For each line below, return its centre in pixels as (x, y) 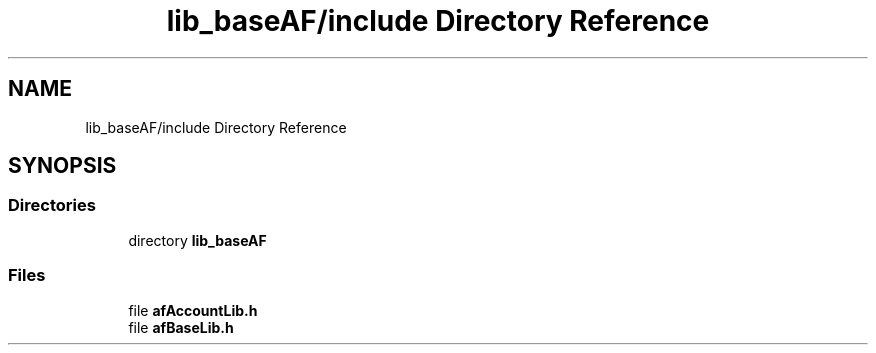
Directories (52, 205)
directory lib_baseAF (197, 240)
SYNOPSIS (62, 166)
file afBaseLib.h (181, 327)
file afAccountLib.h (193, 310)
